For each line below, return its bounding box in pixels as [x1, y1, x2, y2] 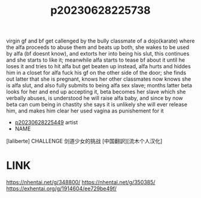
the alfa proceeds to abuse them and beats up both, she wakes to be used [6, 44, 190, 51]
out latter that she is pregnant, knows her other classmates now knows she [6, 75, 191, 83]
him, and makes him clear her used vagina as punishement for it [6, 107, 164, 114]
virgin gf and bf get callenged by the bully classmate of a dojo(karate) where [6, 37, 195, 45]
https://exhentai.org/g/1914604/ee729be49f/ [6, 185, 117, 192]
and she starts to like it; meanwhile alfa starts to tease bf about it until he [6, 56, 185, 63]
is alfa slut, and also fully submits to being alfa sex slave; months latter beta [6, 82, 193, 89]
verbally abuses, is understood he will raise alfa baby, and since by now [6, 95, 184, 102]
